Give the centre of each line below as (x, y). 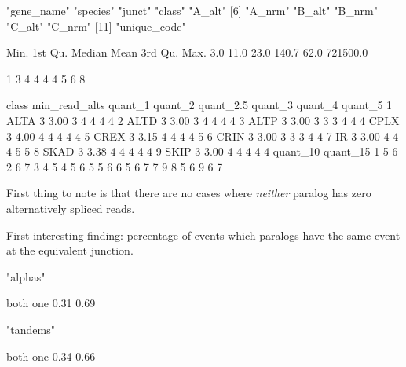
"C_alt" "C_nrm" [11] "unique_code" (96, 26)
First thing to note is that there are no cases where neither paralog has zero (189, 193)
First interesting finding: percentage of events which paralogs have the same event (203, 235)
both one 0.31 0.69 (51, 303)
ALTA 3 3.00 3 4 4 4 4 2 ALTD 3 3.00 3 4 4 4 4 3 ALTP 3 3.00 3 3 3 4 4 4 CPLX (203, 120)
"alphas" (26, 276)
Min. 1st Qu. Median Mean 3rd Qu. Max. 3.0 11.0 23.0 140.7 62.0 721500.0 (187, 52)
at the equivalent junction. (70, 250)
